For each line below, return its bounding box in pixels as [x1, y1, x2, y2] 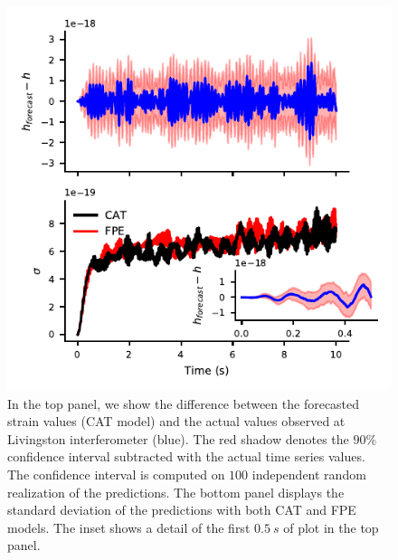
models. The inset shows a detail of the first [7, 517, 251, 536]
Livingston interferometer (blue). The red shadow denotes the [7, 429, 349, 448]
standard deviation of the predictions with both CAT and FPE [7, 500, 356, 519]
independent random [251, 464, 366, 483]
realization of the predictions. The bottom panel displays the [7, 482, 345, 501]
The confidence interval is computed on [7, 464, 225, 483]
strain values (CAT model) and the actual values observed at [7, 412, 346, 431]
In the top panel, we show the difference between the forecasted [7, 394, 360, 413]
